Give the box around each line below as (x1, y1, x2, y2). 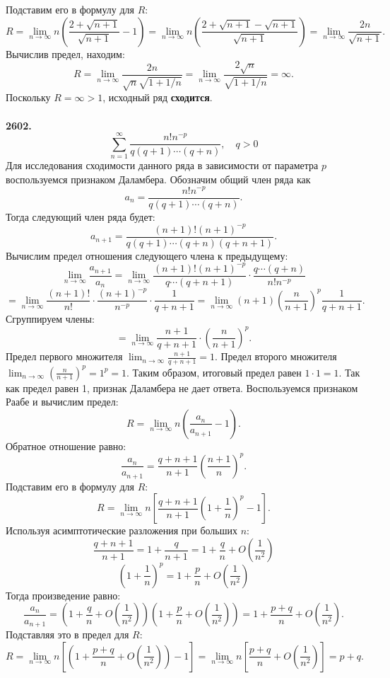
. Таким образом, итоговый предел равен (126, 364, 302, 379)
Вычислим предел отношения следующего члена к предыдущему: (6, 248, 288, 263)
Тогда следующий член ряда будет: (6, 209, 155, 224)
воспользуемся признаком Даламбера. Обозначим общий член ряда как (6, 171, 311, 186)
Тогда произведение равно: (6, 587, 121, 602)
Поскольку (6, 90, 51, 105)
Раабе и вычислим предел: (6, 394, 119, 409)
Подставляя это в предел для (6, 627, 129, 642)
